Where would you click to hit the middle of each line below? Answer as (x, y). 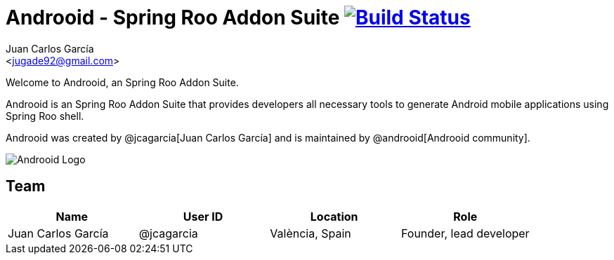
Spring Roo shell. (45, 116)
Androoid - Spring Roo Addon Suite (173, 18)
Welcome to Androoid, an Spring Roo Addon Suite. (122, 82)
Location (334, 216)
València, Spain (311, 233)
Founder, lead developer (465, 233)
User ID (203, 216)
